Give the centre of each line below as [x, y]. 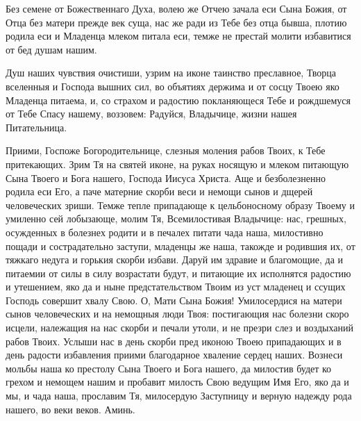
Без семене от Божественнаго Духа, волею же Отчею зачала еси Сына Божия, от [176, 8]
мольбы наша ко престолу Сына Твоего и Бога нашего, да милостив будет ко [169, 368]
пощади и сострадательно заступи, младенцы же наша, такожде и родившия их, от [180, 246]
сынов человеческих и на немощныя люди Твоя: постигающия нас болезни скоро [177, 314]
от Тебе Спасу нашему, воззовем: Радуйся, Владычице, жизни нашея [151, 114]
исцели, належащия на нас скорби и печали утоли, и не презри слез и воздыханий [179, 328]
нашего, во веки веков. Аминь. [70, 409]
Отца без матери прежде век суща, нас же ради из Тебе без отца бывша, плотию [176, 22]
